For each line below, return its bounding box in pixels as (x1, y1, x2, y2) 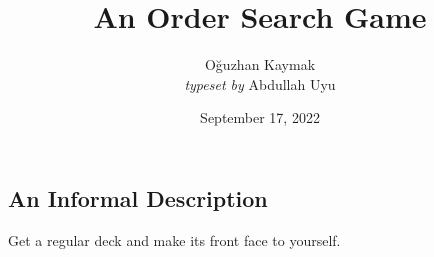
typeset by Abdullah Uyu (184, 73, 336, 94)
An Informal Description (8, 182, 268, 213)
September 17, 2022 (200, 107, 320, 128)
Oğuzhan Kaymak (204, 54, 316, 75)
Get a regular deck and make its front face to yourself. (8, 229, 341, 250)
